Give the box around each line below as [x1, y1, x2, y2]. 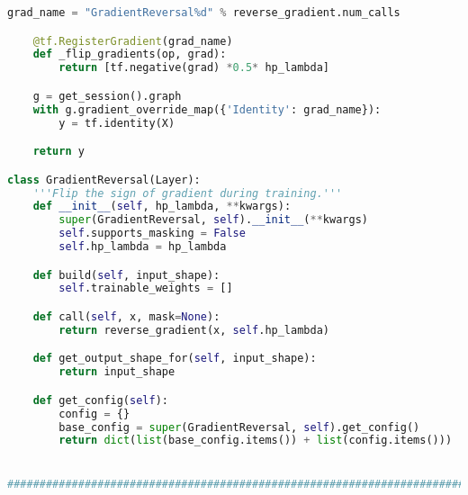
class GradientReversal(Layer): [7, 173, 201, 186]
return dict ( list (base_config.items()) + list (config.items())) [58, 434, 453, 447]
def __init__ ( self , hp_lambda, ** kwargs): [32, 200, 292, 213]
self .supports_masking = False [58, 227, 246, 240]
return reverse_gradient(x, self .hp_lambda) [58, 323, 329, 337]
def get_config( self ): [32, 393, 168, 407]
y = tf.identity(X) [58, 116, 175, 130]
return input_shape [58, 365, 175, 379]
